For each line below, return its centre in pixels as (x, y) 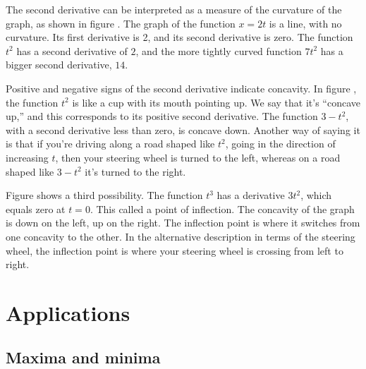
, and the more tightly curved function (219, 50)
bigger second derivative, (59, 65)
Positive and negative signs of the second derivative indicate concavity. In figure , (181, 88)
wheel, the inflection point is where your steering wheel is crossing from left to (175, 250)
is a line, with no (305, 23)
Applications (68, 312)
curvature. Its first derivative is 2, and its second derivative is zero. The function (179, 37)
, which (316, 195)
